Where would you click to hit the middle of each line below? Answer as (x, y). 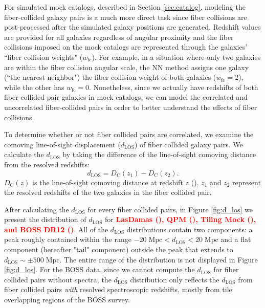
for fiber (226, 269)
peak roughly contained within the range (68, 239)
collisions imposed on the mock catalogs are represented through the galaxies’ (126, 47)
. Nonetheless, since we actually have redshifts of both (174, 87)
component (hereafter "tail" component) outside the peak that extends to (119, 249)
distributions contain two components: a (190, 229)
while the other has (34, 87)
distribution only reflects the (175, 279)
